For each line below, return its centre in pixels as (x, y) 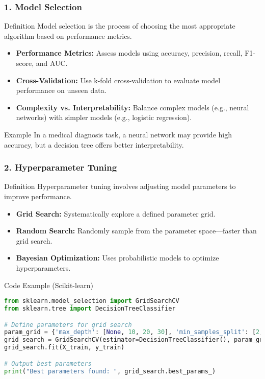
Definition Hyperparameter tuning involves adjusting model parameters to (120, 186)
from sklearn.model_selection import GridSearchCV (92, 301)
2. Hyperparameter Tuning (61, 167)
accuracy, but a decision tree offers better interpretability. (94, 144)
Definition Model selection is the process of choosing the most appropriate (120, 26)
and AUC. (52, 63)
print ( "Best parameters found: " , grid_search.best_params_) (110, 371)
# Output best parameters (48, 363)
